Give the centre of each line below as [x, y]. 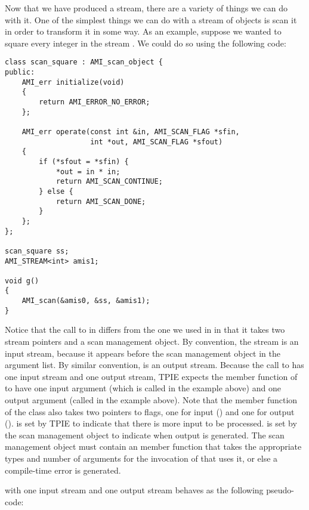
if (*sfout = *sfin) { [84, 161]
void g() [22, 281]
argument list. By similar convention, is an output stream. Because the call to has [154, 365]
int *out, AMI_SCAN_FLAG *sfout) [157, 142]
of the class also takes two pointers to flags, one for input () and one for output [150, 411]
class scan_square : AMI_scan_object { [84, 62]
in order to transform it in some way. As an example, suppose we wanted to [143, 31]
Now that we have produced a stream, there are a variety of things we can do [146, 8]
